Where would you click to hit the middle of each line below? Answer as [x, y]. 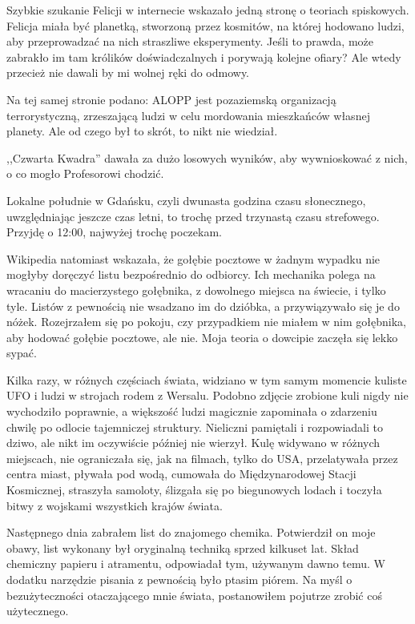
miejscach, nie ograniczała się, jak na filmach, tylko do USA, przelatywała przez [202, 458]
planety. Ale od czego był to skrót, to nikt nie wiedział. [142, 131]
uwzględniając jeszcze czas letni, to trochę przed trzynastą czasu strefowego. [193, 216]
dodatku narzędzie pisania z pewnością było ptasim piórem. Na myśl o [179, 579]
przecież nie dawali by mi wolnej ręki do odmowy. [128, 72]
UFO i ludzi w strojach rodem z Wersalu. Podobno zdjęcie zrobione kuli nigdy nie [207, 395]
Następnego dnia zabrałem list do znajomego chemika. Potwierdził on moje [191, 532]
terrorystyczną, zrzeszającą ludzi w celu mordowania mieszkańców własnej [188, 115]
